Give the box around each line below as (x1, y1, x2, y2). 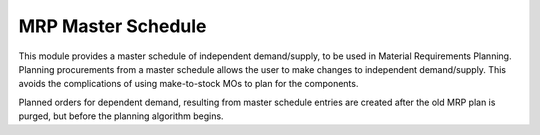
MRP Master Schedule (18, 15, 207, 37)
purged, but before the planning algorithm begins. (18, 110, 224, 122)
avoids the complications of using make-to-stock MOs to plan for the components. (18, 78, 359, 90)
